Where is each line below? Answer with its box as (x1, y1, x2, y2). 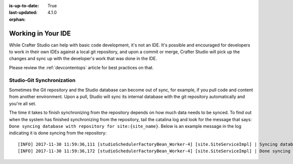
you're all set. (9, 101, 37, 106)
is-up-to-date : (9, 3, 39, 8)
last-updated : (9, 10, 38, 16)
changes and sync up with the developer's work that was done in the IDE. (9, 56, 157, 61)
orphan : (9, 16, 26, 22)
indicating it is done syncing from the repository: (9, 130, 107, 136)
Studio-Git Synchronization (9, 77, 76, 83)
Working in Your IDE (9, 29, 71, 38)
